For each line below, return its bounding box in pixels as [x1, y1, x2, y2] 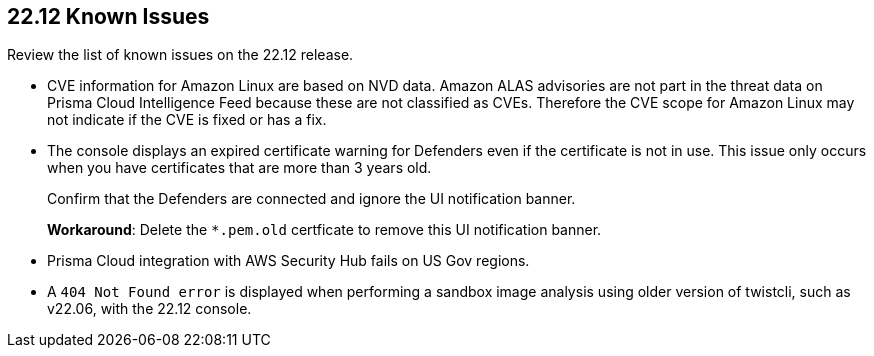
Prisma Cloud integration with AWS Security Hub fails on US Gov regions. [47, 252, 530, 270]
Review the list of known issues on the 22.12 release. [7, 46, 354, 64]
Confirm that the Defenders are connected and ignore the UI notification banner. [47, 190, 576, 208]
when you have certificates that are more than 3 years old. [47, 159, 432, 177]
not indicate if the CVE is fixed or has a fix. [47, 111, 327, 129]
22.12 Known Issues [7, 4, 210, 29]
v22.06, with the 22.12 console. [47, 300, 252, 318]
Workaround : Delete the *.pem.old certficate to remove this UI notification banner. [47, 221, 602, 239]
